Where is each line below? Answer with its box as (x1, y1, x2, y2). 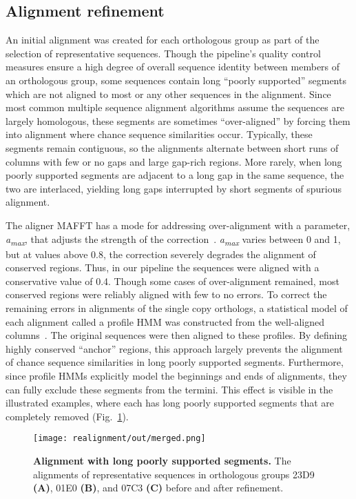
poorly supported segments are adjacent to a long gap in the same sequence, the (6, 168, 344, 182)
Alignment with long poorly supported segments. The (33, 453, 291, 468)
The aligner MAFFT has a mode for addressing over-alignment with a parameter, (6, 217, 350, 232)
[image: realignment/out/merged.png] (33, 433, 206, 444)
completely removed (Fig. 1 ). (6, 409, 129, 423)
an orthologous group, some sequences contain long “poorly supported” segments (6, 72, 346, 87)
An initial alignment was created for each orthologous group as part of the (6, 32, 320, 47)
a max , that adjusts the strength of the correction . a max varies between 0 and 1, (6, 231, 341, 248)
